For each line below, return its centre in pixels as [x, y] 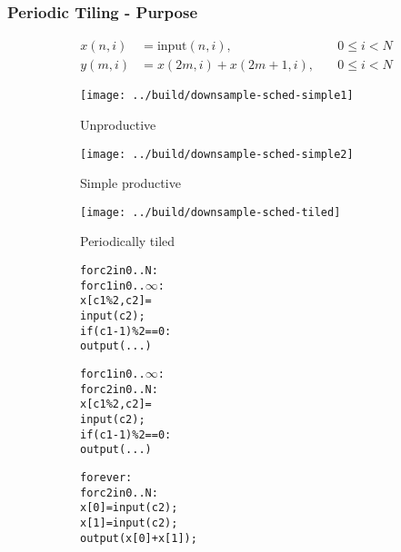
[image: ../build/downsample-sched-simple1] [217, 96]
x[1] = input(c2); [129, 522]
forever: [106, 477]
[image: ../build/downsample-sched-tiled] [211, 212]
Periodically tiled [128, 241]
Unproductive [118, 124]
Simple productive [130, 183]
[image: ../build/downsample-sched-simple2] [217, 154]
